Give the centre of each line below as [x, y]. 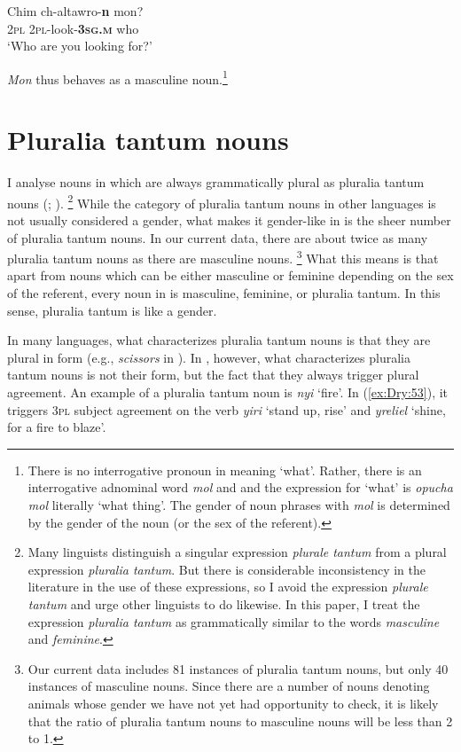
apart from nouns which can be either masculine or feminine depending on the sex [230, 275]
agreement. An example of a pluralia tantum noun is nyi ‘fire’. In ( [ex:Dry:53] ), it [228, 392]
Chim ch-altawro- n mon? [75, 11]
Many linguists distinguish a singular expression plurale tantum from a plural [237, 552]
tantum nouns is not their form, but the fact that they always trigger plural [213, 375]
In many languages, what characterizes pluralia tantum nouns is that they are [219, 340]
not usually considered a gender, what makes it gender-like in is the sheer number [229, 220]
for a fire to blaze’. [57, 427]
